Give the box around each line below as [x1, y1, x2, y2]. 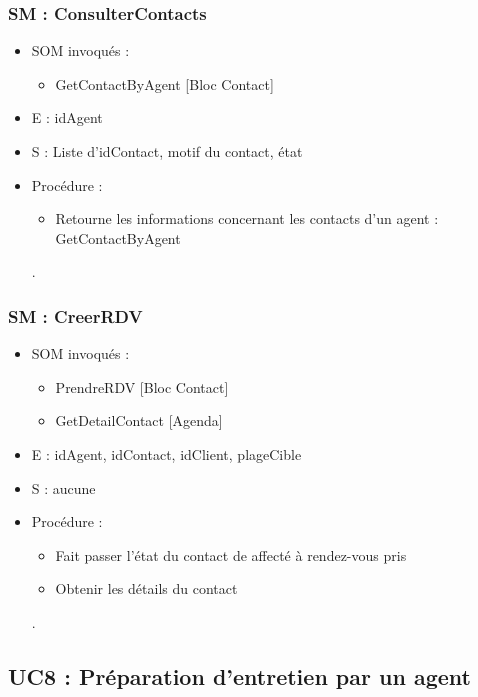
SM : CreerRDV [8, 303, 143, 328]
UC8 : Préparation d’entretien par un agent [8, 660, 471, 691]
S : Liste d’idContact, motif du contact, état [31, 141, 303, 161]
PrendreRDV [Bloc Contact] [55, 376, 229, 397]
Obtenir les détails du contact [55, 578, 238, 599]
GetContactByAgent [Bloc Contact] [55, 73, 274, 94]
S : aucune [31, 477, 96, 498]
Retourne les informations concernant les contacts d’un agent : [55, 208, 439, 229]
